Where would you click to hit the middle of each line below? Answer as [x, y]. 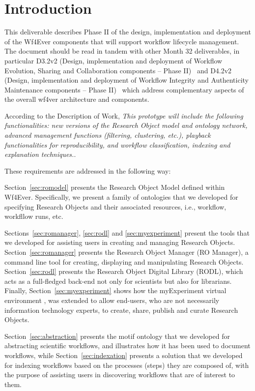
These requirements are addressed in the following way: [88, 170]
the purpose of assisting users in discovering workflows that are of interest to [120, 375]
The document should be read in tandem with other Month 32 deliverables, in [122, 51]
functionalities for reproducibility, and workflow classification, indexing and [117, 144]
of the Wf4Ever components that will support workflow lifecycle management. [122, 41]
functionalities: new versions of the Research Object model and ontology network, [126, 125]
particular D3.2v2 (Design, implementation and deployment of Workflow [113, 60]
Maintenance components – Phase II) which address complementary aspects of [124, 89]
